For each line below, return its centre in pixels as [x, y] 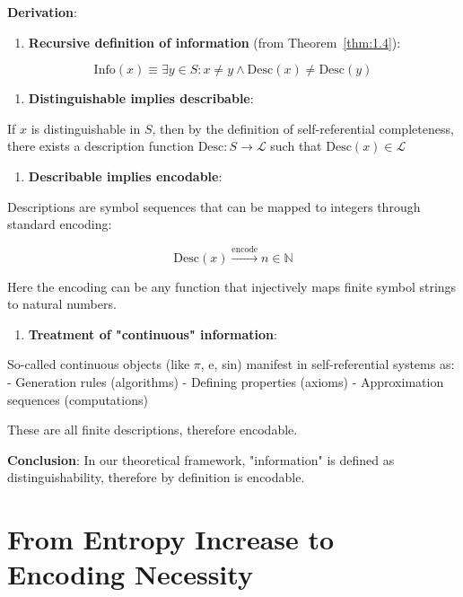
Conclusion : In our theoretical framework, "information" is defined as [201, 459]
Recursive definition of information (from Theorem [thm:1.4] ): [214, 42]
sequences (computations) [78, 399]
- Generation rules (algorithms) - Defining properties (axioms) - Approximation [226, 381]
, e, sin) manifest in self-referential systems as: [328, 364]
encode [245, 249]
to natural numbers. [62, 304]
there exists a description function [100, 146]
